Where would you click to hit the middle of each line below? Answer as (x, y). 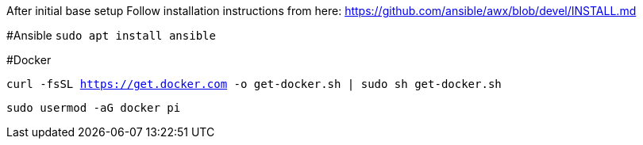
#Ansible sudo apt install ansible (111, 35)
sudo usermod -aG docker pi (94, 108)
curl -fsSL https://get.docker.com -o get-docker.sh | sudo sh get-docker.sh (254, 84)
